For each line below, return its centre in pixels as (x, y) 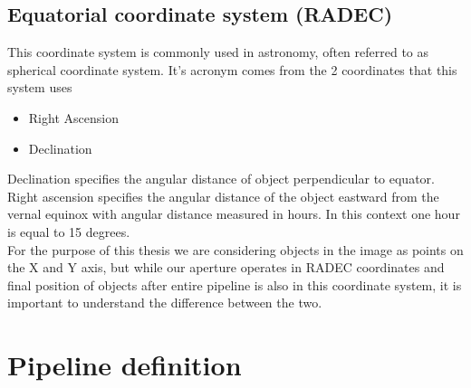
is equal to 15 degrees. (69, 231)
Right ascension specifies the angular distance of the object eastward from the (223, 196)
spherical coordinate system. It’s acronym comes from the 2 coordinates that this (232, 69)
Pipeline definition (125, 365)
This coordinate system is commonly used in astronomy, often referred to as (218, 52)
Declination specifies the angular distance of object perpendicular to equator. (221, 179)
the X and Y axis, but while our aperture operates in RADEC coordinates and (226, 267)
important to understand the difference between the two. (165, 303)
